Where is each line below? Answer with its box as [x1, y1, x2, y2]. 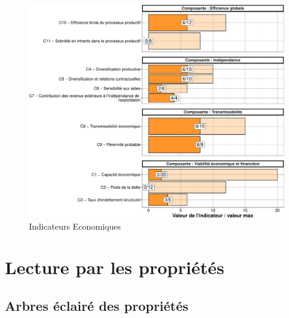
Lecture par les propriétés [5, 255, 225, 280]
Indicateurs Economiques [29, 219, 121, 232]
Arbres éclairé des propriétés [5, 296, 188, 314]
